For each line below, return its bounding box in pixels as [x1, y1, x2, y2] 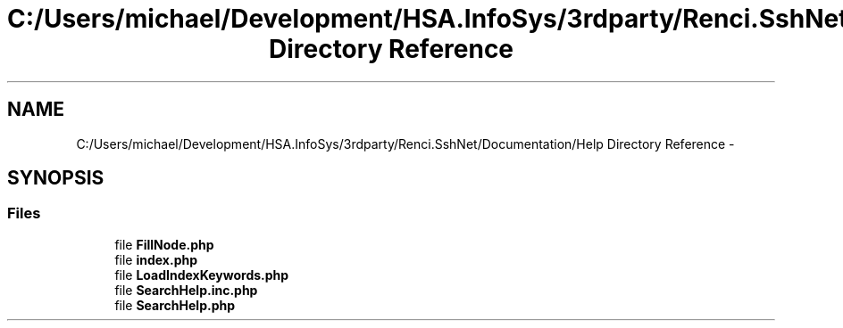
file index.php [114, 251, 198, 267]
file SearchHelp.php [114, 297, 235, 313]
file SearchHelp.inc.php [114, 282, 258, 298]
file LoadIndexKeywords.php [114, 266, 289, 283]
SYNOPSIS [7, 167, 104, 190]
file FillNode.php [114, 236, 214, 252]
